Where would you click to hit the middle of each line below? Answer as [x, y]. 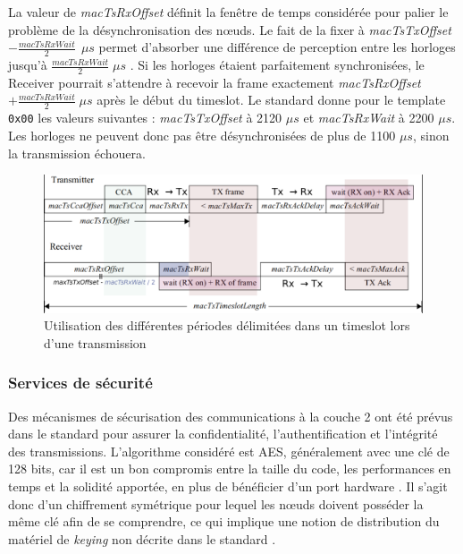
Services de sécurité [80, 383]
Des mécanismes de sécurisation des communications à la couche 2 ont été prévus [231, 416]
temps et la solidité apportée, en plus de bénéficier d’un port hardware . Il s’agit [228, 486]
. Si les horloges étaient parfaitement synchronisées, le [277, 65]
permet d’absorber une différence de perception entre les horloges [277, 47]
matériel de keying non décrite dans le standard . [142, 538]
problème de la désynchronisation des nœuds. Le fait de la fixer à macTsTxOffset [230, 29]
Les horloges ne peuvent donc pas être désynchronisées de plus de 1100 [202, 135]
